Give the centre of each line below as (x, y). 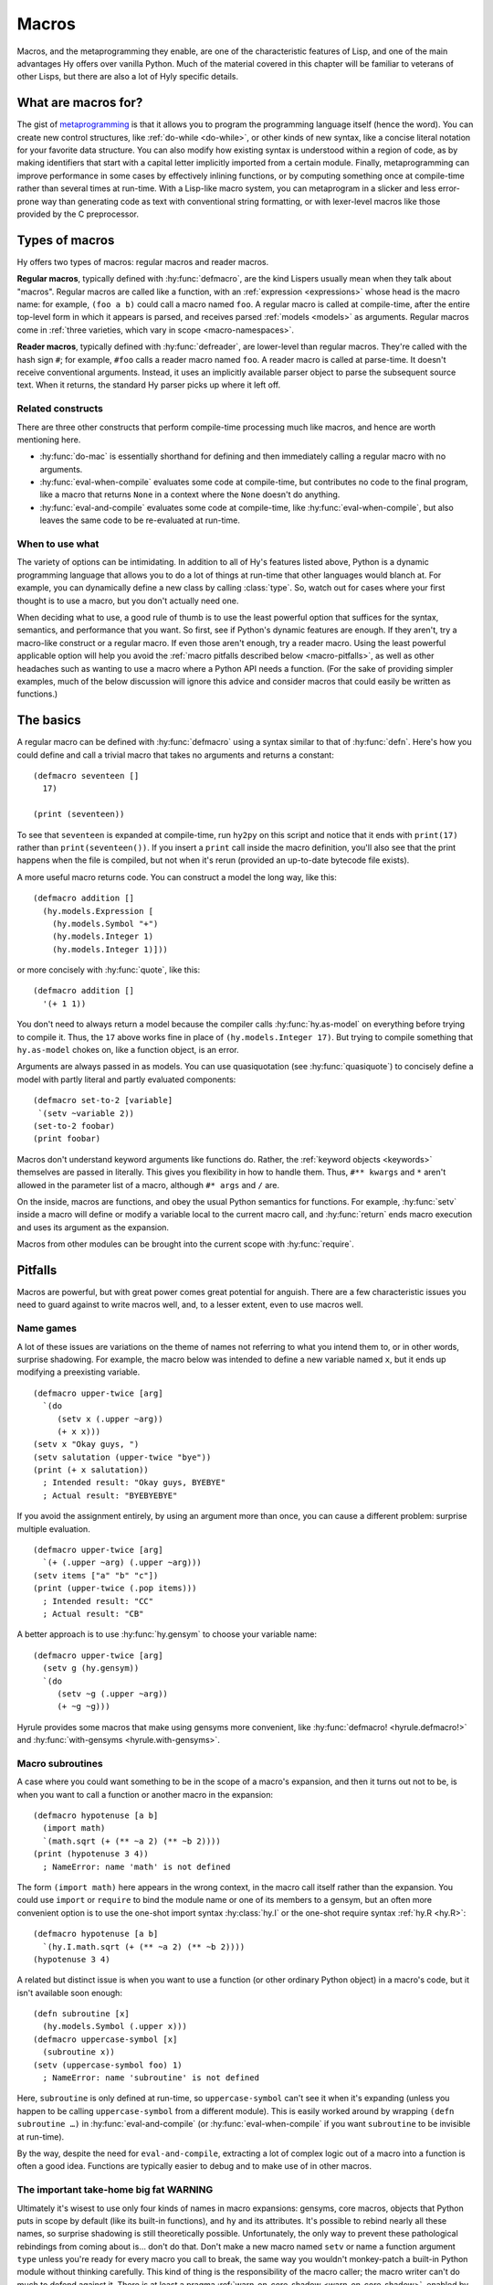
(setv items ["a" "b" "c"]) (96, 1575)
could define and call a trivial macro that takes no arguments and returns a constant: (176, 755)
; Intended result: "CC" (98, 1601)
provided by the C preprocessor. (78, 214)
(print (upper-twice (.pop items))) (115, 1589)
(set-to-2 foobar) (74, 1126)
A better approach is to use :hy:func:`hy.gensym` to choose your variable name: (167, 1634)
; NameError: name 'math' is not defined (136, 1866)
